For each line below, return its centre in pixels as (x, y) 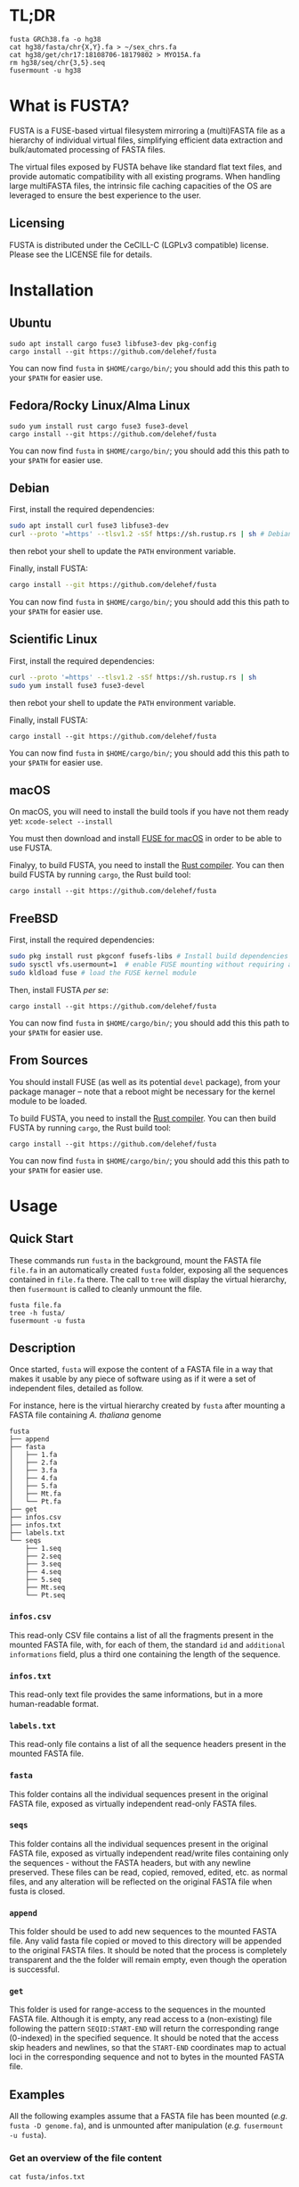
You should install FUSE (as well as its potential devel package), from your (145, 1081)
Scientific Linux (53, 639)
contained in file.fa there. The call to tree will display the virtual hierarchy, (148, 1279)
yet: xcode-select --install (61, 821)
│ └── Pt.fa (36, 1502)
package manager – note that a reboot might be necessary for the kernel (142, 1091)
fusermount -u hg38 (45, 70)
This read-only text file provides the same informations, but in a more (136, 1694)
